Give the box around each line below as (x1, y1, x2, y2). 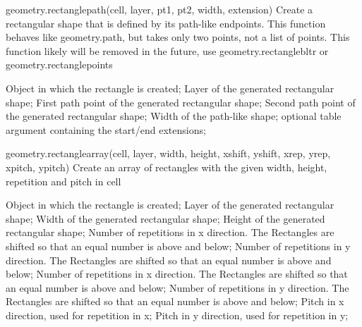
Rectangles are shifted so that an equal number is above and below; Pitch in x (6, 294, 344, 309)
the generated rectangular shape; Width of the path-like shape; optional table (6, 109, 342, 123)
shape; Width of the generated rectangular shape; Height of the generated (6, 211, 325, 226)
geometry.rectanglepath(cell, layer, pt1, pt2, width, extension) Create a (6, 2, 313, 16)
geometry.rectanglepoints (6, 57, 113, 72)
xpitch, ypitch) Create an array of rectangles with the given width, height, (6, 159, 327, 174)
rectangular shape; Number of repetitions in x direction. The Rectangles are (6, 225, 334, 240)
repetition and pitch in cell (6, 173, 121, 188)
